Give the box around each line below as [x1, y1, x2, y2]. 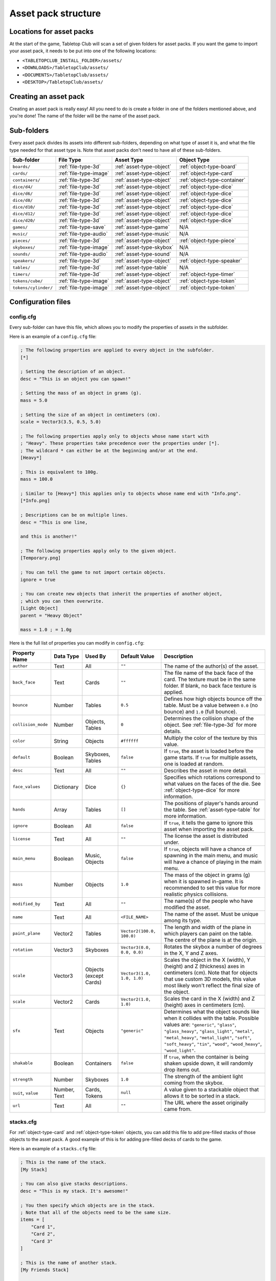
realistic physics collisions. [164, 891, 228, 898]
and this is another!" [20, 533, 77, 540]
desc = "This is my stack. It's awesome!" [20, 1188, 128, 1194]
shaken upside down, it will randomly [164, 1060, 253, 1067]
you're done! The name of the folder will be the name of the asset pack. [9, 113, 160, 119]
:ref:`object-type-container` [179, 177, 246, 183]
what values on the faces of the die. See [164, 780, 261, 787]
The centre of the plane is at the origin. [164, 936, 258, 943]
